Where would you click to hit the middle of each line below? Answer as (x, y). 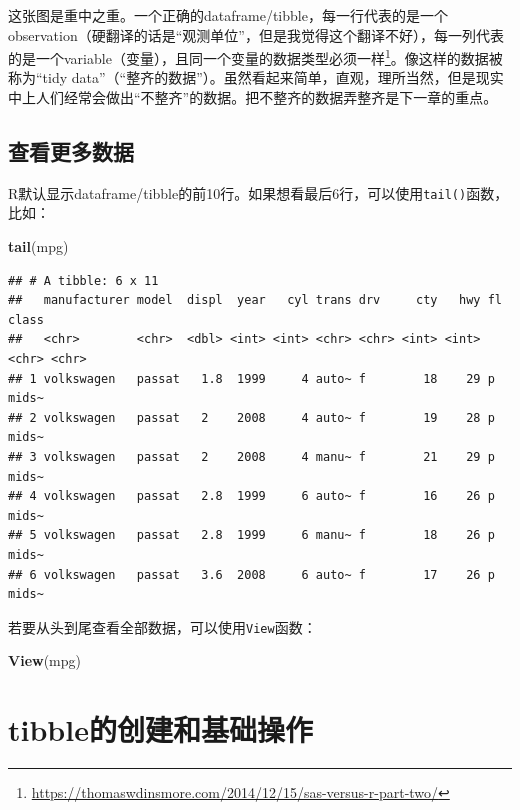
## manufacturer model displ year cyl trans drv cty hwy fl (255, 300)
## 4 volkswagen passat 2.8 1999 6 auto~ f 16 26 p (251, 496)
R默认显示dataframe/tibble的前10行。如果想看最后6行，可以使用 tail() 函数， (258, 192)
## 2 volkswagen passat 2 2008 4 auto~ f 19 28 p (251, 417)
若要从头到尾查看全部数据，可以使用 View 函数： (162, 626)
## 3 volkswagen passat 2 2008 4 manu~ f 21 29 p (251, 457)
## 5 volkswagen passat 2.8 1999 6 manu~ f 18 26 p (251, 535)
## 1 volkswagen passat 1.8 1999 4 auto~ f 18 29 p (251, 378)
